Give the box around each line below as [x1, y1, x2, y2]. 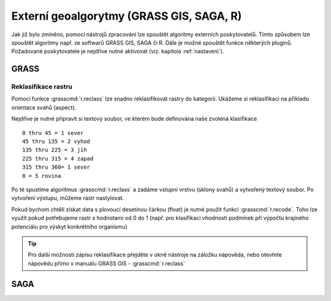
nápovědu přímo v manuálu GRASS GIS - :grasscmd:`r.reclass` [28, 259, 185, 267]
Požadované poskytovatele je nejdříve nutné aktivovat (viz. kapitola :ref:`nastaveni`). [11, 48, 224, 55]
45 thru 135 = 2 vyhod [22, 138, 91, 145]
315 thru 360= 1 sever [22, 164, 91, 171]
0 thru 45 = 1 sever [22, 129, 84, 136]
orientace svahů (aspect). [11, 104, 77, 111]
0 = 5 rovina [22, 172, 61, 179]
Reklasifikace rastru [11, 83, 73, 91]
